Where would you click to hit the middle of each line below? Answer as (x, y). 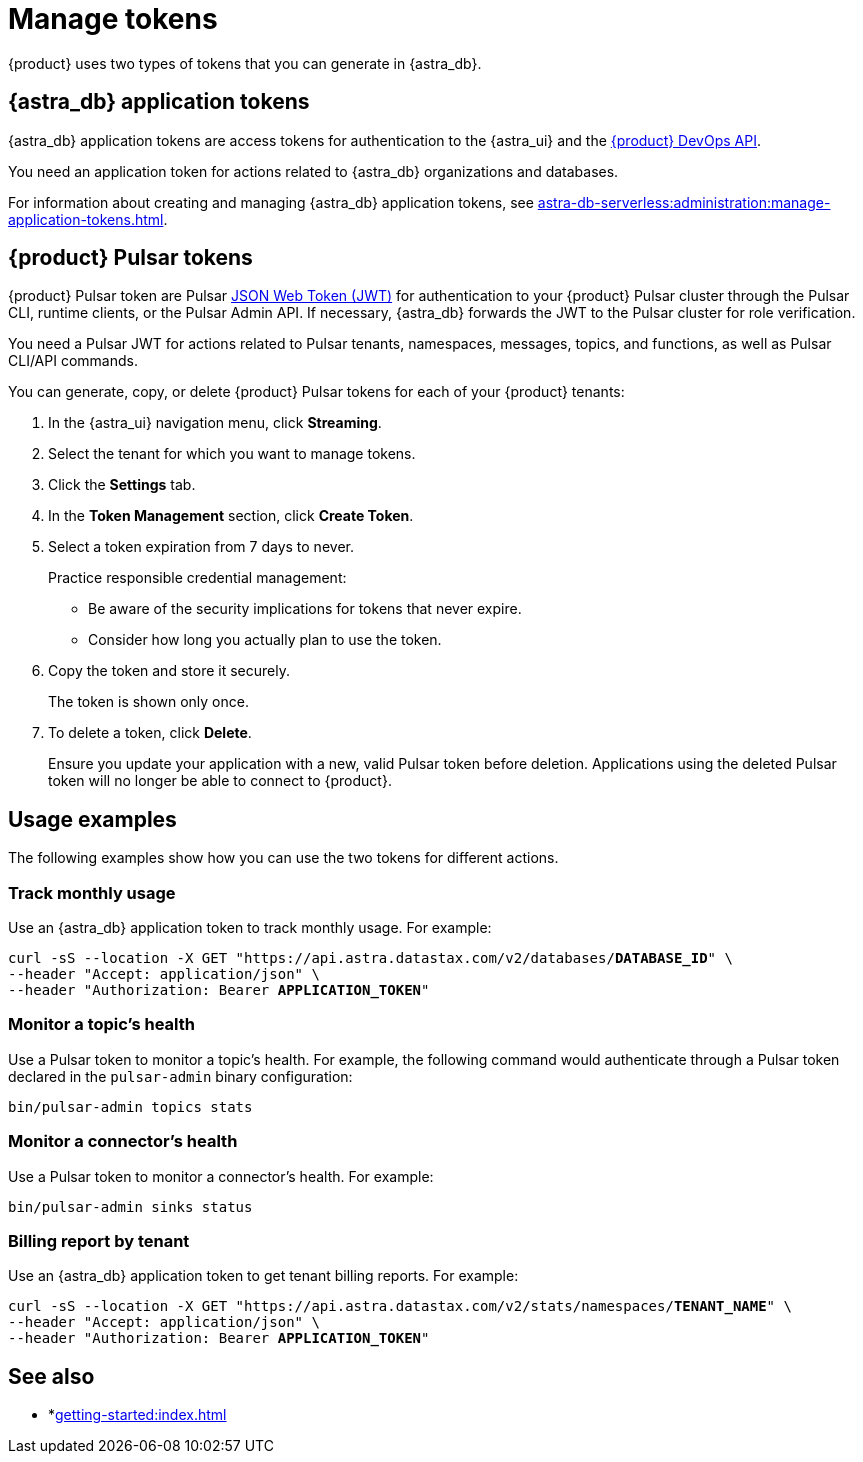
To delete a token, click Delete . (150, 733)
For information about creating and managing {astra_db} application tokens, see (271, 202)
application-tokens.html (86, 219)
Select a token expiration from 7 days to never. (201, 547)
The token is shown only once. (148, 702)
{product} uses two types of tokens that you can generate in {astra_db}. (245, 63)
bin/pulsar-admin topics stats (130, 1106)
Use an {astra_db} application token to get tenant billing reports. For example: (263, 1276)
